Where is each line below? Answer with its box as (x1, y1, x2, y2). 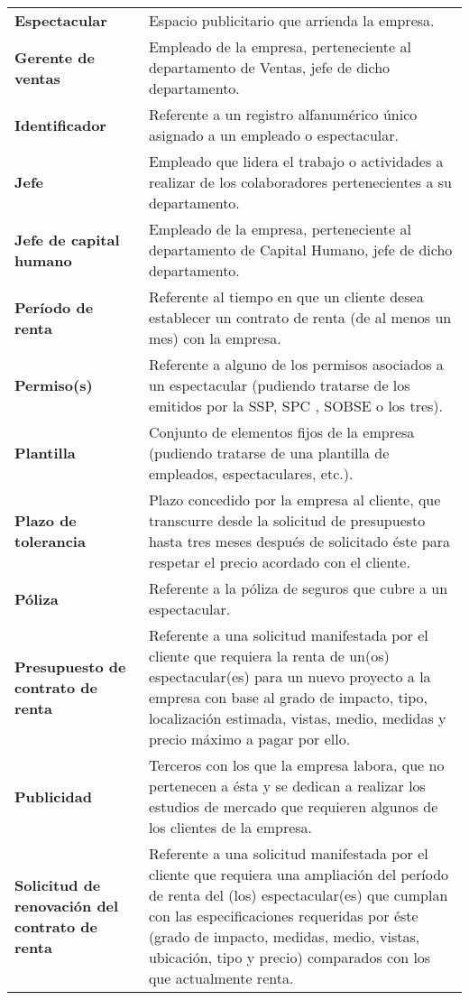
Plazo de (14, 510, 77, 531)
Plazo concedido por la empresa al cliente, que (148, 489, 441, 510)
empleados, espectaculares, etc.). (148, 463, 354, 484)
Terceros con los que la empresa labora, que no (148, 755, 445, 775)
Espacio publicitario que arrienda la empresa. (148, 10, 435, 31)
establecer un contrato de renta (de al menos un (148, 307, 452, 328)
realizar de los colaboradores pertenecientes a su (148, 171, 452, 192)
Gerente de (14, 46, 95, 68)
